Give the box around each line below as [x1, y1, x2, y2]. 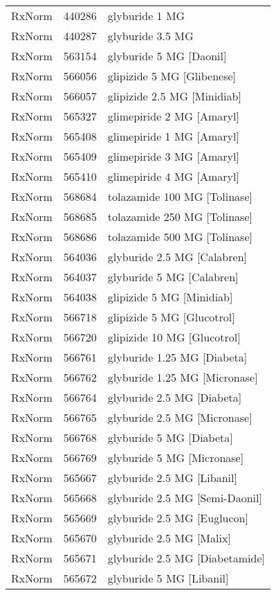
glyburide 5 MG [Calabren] [107, 269, 239, 285]
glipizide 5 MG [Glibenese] [107, 68, 237, 84]
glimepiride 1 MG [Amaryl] [107, 128, 239, 144]
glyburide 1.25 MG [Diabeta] [107, 349, 248, 365]
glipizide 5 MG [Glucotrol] [107, 309, 235, 325]
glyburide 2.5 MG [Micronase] [107, 409, 252, 425]
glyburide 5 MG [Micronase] [107, 450, 244, 465]
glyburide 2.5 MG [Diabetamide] [107, 550, 265, 566]
